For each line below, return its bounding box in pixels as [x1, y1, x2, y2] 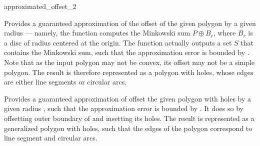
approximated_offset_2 [4, 1, 76, 11]
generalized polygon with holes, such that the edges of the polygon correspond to [4, 122, 252, 133]
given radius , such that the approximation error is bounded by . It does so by [4, 103, 243, 113]
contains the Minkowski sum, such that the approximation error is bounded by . [4, 47, 249, 57]
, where [213, 27, 236, 38]
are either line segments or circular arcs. [4, 76, 127, 87]
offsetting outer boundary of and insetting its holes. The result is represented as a [4, 112, 254, 123]
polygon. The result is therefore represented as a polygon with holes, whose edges [4, 66, 253, 77]
